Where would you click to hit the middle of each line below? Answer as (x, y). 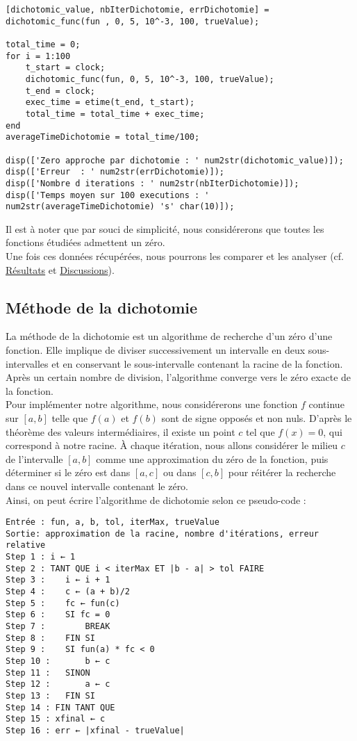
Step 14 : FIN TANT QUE (60, 707)
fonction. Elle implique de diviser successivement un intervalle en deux (156, 349)
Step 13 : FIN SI (50, 695)
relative (26, 545)
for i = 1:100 (38, 56)
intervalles (27, 363)
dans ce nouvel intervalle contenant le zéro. (97, 486)
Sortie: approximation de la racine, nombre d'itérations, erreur (163, 534)
